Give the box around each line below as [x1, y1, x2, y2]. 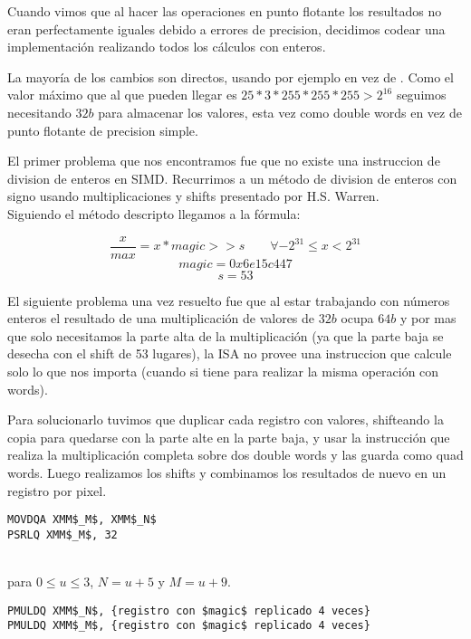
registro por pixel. [7, 481, 107, 500]
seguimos [396, 85, 447, 104]
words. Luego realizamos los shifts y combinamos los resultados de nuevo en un [7, 463, 447, 482]
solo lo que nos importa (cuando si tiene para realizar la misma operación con [7, 361, 439, 380]
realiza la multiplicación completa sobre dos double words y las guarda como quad [7, 445, 464, 464]
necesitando [7, 102, 72, 121]
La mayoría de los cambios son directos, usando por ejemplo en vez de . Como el [7, 67, 454, 86]
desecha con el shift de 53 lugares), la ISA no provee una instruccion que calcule [7, 344, 452, 363]
